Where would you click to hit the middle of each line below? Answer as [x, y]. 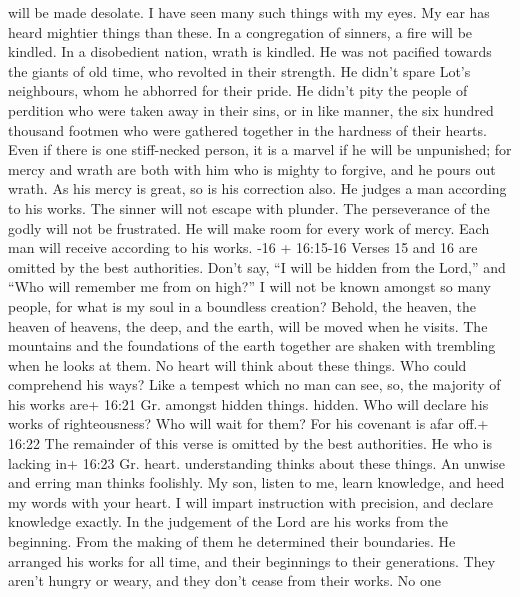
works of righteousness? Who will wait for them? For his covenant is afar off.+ [248, 423]
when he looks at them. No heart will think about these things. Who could [237, 364]
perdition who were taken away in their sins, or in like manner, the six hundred [251, 109]
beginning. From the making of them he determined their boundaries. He [232, 541]
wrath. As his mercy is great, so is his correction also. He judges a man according [257, 188]
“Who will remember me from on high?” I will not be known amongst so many [249, 286]
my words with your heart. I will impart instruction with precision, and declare [251, 501]
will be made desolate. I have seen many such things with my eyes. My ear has [249, 12]
